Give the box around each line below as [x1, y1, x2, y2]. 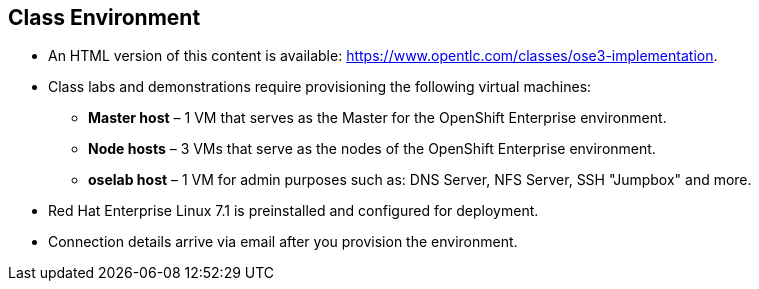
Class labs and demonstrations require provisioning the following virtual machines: [48, 78, 592, 96]
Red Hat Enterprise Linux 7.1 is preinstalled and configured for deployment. [48, 202, 539, 220]
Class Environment [8, 5, 201, 30]
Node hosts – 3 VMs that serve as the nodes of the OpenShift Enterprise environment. [88, 140, 656, 158]
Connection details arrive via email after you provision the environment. [48, 233, 518, 251]
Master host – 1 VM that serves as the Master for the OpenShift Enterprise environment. [88, 109, 667, 127]
